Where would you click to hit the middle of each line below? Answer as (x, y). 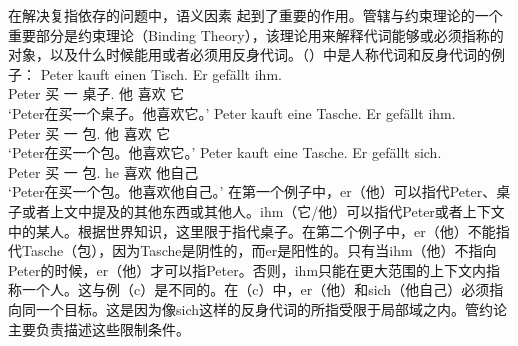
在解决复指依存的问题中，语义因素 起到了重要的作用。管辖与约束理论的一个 (255, 15)
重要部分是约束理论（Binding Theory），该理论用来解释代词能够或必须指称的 (256, 34)
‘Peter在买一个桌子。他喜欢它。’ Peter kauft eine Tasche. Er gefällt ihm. (232, 112)
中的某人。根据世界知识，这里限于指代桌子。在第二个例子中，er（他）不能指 (259, 230)
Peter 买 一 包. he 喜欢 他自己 (103, 171)
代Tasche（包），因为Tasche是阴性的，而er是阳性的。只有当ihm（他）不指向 (252, 250)
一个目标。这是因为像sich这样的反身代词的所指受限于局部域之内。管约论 (271, 308)
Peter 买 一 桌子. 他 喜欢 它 (96, 93)
